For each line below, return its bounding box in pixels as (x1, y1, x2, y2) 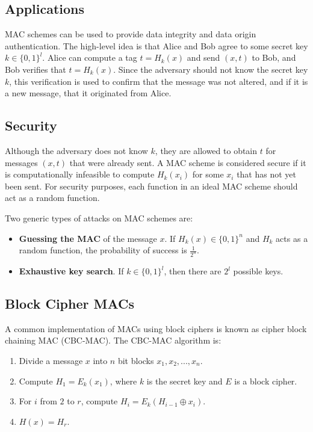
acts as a (276, 232, 308, 244)
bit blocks (117, 354, 154, 366)
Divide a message (19, 354, 83, 366)
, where (110, 374, 137, 387)
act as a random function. (5, 191, 100, 204)
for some (192, 168, 224, 181)
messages (5, 156, 38, 168)
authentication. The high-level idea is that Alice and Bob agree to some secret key (5, 39, 308, 52)
